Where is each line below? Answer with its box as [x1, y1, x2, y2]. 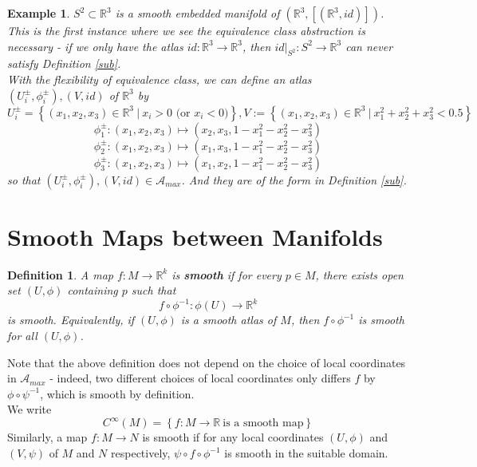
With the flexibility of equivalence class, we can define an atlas [7, 70, 312, 87]
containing [67, 282, 118, 299]
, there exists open [315, 266, 404, 283]
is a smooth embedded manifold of [115, 5, 280, 21]
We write [7, 401, 52, 418]
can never [345, 38, 393, 54]
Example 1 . [7, 5, 70, 21]
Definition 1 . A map [7, 266, 113, 283]
